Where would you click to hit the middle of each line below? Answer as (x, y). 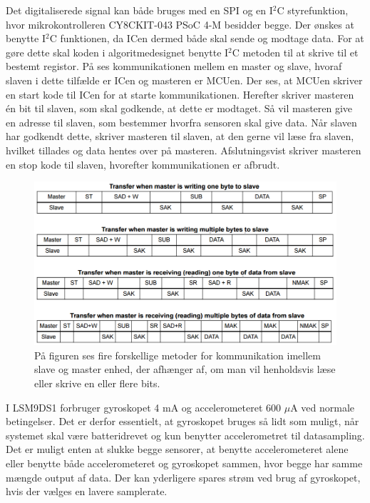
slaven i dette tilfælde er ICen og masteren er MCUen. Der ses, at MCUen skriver (184, 80)
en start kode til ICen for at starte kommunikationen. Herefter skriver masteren (180, 94)
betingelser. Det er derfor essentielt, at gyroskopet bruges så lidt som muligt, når (183, 421)
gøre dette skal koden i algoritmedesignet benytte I (117, 52)
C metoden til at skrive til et (295, 52)
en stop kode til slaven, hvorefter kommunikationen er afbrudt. (143, 164)
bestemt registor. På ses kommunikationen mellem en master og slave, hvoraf (174, 66)
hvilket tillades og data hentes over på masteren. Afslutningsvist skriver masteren (184, 150)
